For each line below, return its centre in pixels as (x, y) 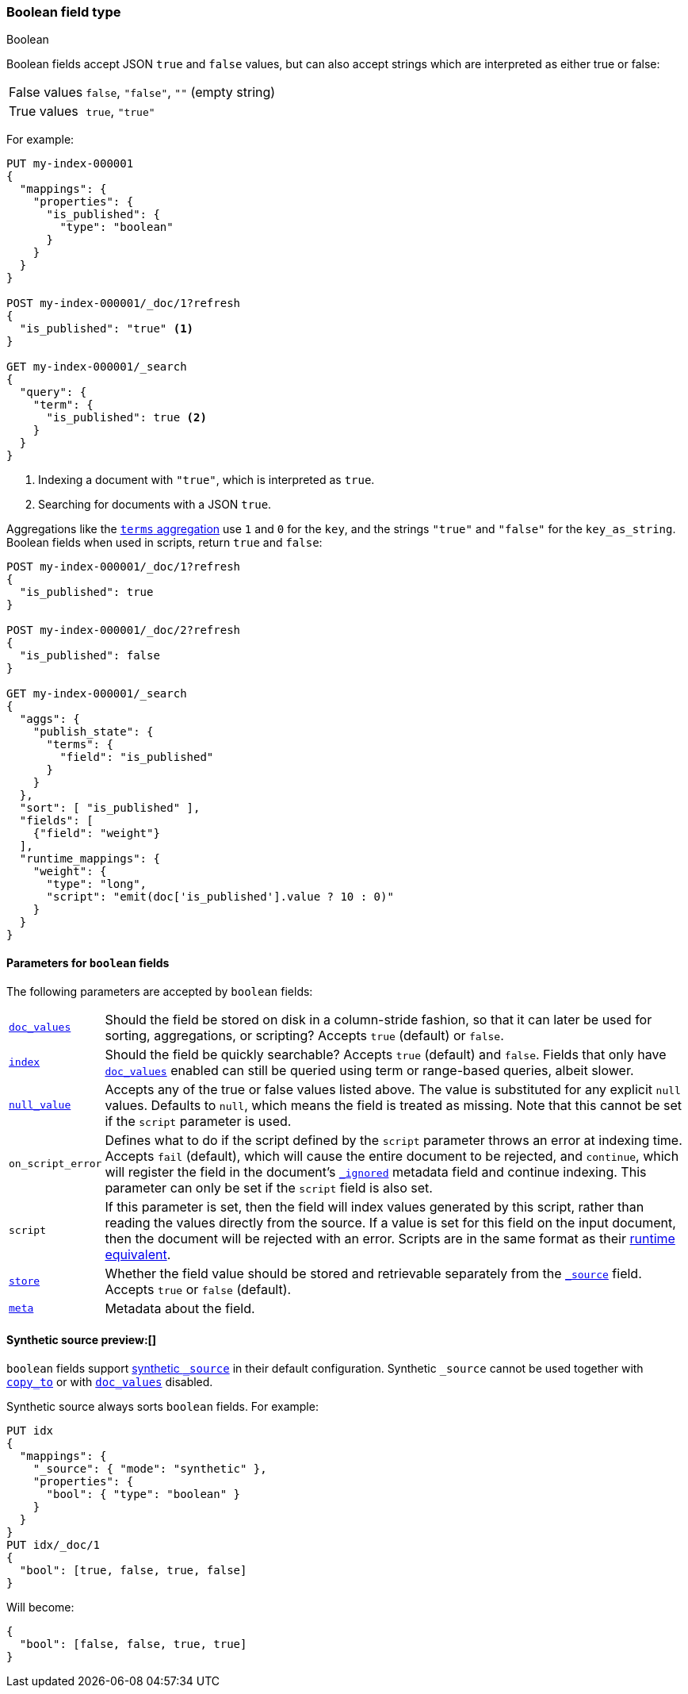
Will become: (40, 1607)
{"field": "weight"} (96, 834)
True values (44, 111)
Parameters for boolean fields (88, 962)
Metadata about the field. (180, 1308)
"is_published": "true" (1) (107, 329)
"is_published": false (90, 656)
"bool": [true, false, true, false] (133, 1570)
